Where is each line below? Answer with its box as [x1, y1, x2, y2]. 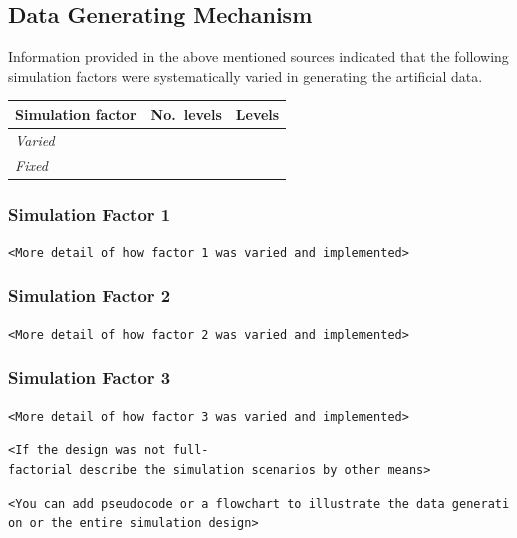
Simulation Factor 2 [8, 283, 171, 308]
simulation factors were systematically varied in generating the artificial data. [8, 65, 483, 86]
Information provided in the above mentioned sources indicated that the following [8, 46, 509, 67]
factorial [8, 462, 73, 477]
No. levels [150, 103, 222, 124]
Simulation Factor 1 [8, 201, 171, 226]
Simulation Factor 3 [8, 365, 171, 390]
